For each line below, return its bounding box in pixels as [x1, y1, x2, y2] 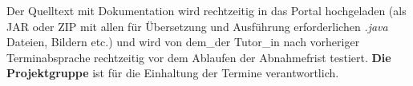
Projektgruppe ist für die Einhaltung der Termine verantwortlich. [6, 64, 339, 81]
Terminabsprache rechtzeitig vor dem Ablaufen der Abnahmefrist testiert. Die [6, 49, 391, 65]
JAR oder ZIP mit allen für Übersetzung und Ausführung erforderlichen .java [6, 18, 388, 34]
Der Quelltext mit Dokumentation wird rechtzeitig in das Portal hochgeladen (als [6, 2, 407, 18]
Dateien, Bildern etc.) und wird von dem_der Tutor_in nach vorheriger [6, 33, 360, 50]
